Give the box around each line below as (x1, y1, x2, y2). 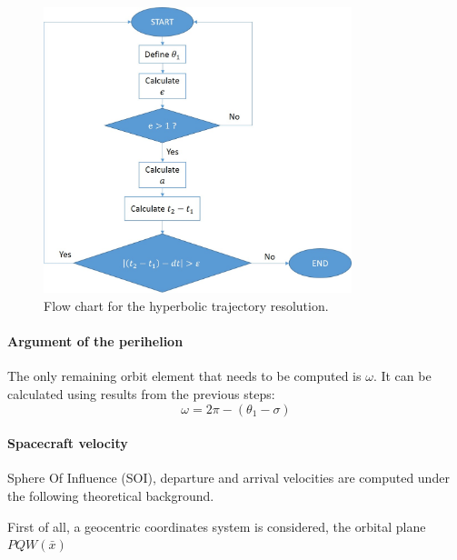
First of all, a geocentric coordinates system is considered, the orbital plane (7, 516, 426, 535)
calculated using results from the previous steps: (7, 384, 275, 403)
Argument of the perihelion (7, 332, 184, 351)
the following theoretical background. (7, 485, 214, 505)
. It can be (373, 366, 432, 385)
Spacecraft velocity (7, 434, 128, 453)
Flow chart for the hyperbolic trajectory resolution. (44, 295, 329, 315)
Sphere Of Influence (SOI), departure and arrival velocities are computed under (7, 468, 450, 487)
